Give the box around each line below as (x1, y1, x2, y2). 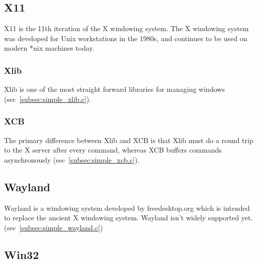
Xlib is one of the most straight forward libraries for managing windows (4, 84, 225, 94)
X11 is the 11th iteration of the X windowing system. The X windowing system (4, 23, 249, 34)
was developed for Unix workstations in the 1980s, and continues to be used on (4, 33, 247, 43)
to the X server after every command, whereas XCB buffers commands (4, 145, 222, 155)
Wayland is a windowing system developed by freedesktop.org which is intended (4, 202, 250, 213)
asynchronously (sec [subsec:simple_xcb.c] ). (4, 154, 140, 165)
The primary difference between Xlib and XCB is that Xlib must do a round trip (4, 135, 253, 145)
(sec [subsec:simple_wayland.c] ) (4, 222, 103, 232)
